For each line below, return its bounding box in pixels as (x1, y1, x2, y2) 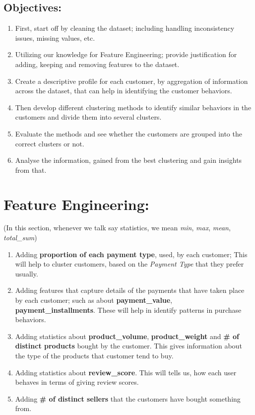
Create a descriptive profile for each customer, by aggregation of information (15, 75, 248, 86)
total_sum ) (3, 232, 37, 243)
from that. (15, 164, 47, 175)
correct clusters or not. (15, 138, 84, 148)
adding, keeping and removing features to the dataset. (15, 59, 180, 69)
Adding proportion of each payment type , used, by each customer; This (15, 249, 248, 259)
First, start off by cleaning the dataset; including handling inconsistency (15, 23, 235, 33)
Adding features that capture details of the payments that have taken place (15, 285, 245, 295)
